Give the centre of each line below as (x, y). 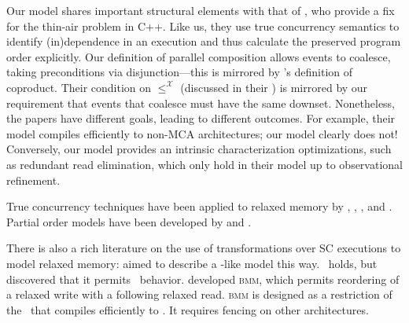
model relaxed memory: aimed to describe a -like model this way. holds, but (192, 263)
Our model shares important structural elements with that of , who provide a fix (201, 10)
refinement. (33, 180)
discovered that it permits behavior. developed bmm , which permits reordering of (203, 279)
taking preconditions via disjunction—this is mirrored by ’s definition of (180, 72)
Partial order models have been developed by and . (129, 221)
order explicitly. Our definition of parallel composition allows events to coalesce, (199, 56)
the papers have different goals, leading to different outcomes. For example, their (201, 118)
